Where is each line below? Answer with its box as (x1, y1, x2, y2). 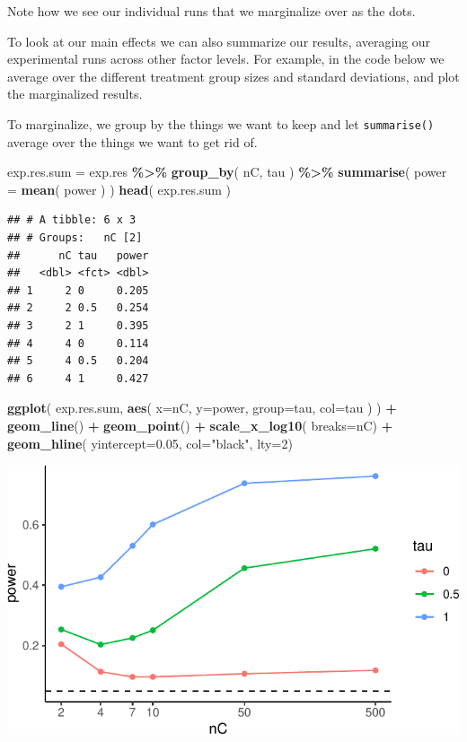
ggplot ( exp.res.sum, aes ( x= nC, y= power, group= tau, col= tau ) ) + (7, 398, 397, 417)
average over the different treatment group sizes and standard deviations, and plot (7, 66, 460, 85)
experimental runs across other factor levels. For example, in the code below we (7, 49, 445, 68)
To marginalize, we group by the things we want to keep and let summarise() (7, 114, 435, 133)
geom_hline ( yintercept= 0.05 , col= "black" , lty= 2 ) (7, 433, 293, 452)
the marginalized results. (7, 84, 143, 103)
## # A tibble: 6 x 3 (7, 214, 137, 227)
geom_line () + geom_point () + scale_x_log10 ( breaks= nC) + (7, 415, 393, 434)
